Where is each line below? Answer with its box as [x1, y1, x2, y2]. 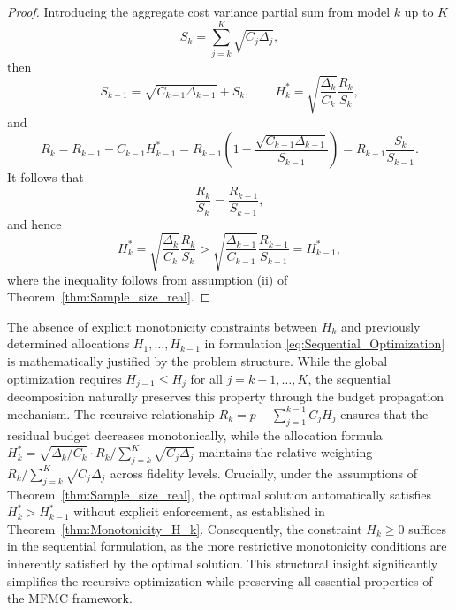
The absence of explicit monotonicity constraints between [7, 316, 318, 335]
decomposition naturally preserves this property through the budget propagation [7, 387, 445, 406]
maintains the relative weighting [198, 443, 373, 461]
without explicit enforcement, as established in [73, 502, 325, 521]
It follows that [7, 168, 84, 187]
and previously [340, 316, 421, 335]
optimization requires [7, 369, 122, 387]
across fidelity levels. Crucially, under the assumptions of [110, 463, 417, 482]
